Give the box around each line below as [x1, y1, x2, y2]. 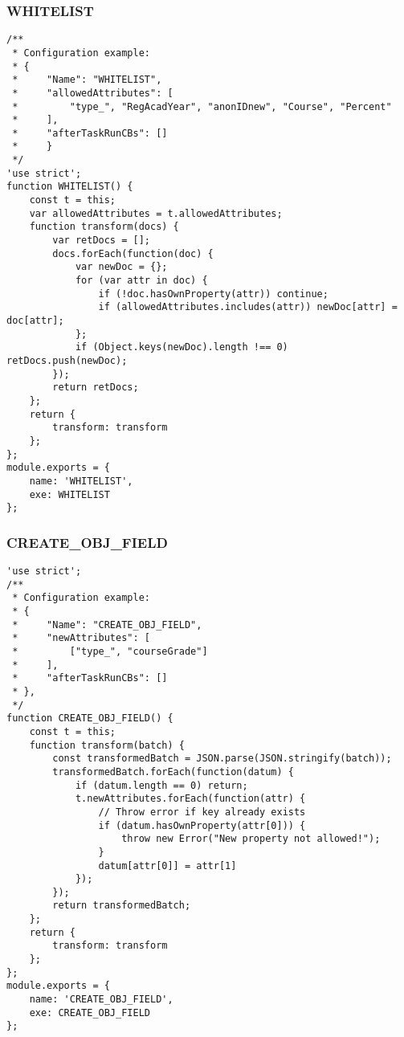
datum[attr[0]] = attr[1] [98, 859, 237, 872]
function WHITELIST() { [6, 181, 133, 193]
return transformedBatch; [52, 900, 191, 912]
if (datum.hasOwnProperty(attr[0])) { [98, 819, 306, 831]
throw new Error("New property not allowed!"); [121, 833, 381, 845]
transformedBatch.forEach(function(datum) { [52, 766, 294, 778]
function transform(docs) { [29, 221, 179, 233]
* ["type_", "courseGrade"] [12, 646, 208, 657]
